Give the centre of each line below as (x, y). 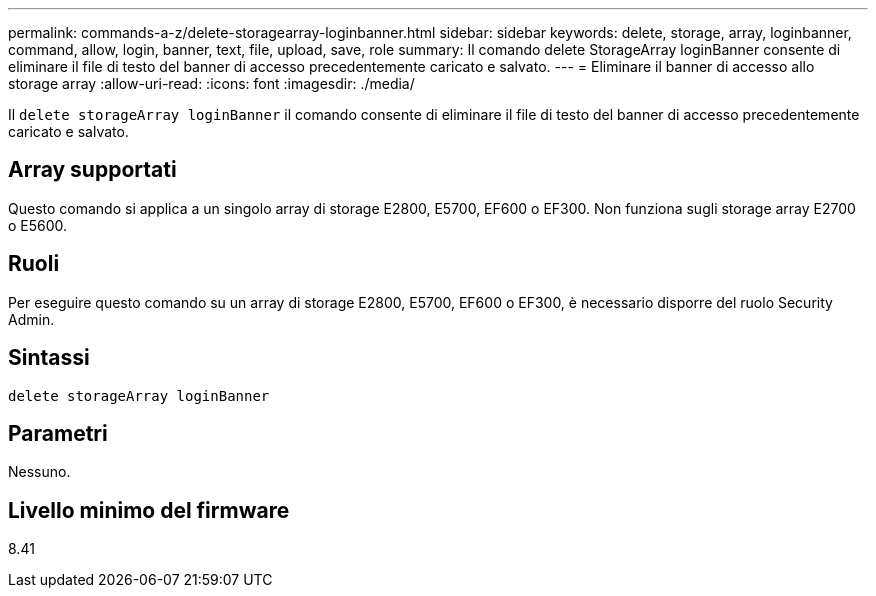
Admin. (31, 319)
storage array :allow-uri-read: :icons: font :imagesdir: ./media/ (211, 83)
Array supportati (92, 170)
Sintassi (49, 358)
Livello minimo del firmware (149, 510)
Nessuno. (39, 472)
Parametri (58, 433)
